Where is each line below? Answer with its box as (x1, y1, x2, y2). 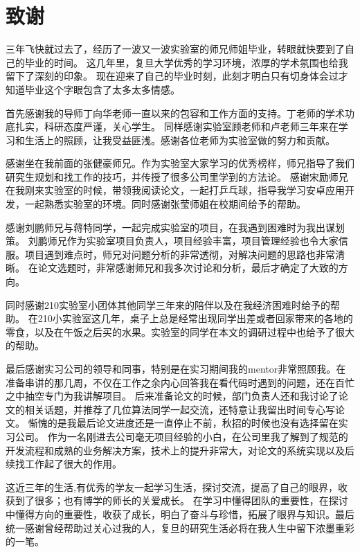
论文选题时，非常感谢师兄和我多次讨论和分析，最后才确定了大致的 (37, 260, 339, 275)
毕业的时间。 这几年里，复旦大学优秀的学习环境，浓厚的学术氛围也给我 (24, 55, 348, 69)
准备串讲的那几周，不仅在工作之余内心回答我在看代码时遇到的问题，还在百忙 (6, 375, 354, 389)
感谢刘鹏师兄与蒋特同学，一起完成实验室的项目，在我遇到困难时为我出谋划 (6, 220, 345, 234)
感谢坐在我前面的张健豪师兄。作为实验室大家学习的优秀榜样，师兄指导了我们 (6, 156, 354, 170)
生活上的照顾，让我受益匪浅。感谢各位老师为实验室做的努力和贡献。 (24, 132, 335, 147)
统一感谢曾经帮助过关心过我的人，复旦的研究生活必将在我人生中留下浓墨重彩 (6, 520, 354, 535)
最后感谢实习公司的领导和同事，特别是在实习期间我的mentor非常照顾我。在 (6, 362, 346, 375)
